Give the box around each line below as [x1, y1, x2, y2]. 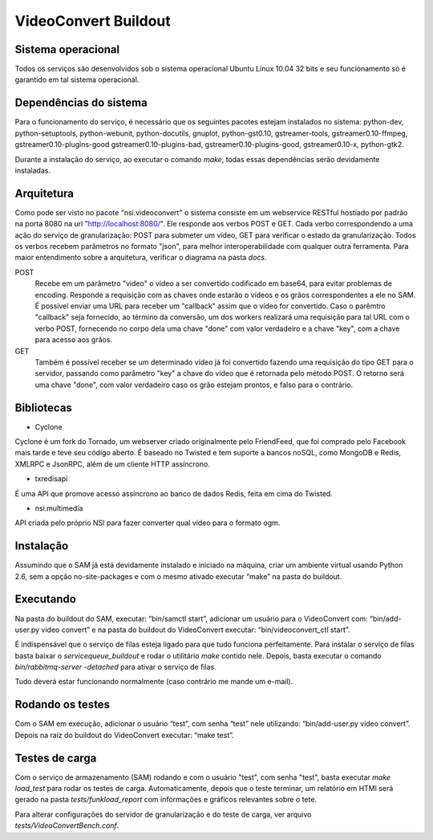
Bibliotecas [14, 401, 72, 414]
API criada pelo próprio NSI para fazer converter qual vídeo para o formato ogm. [14, 518, 281, 528]
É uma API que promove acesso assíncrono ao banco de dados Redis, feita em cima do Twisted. [14, 488, 333, 498]
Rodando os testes [14, 698, 111, 712]
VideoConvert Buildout [14, 12, 172, 30]
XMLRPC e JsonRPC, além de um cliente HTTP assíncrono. [14, 459, 210, 469]
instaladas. [14, 165, 51, 175]
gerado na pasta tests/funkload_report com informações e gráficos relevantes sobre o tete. [14, 795, 317, 805]
